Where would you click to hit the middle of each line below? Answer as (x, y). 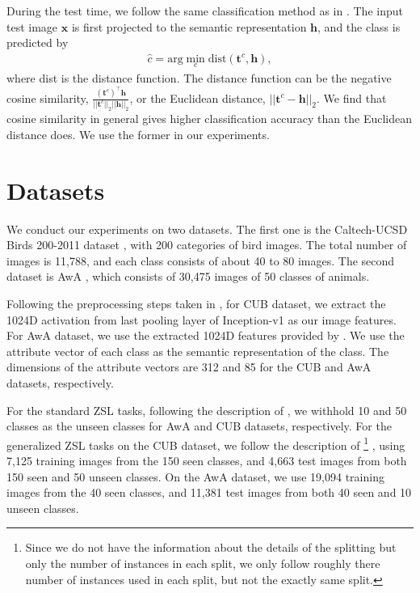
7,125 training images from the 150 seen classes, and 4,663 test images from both (207, 461)
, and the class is (359, 26)
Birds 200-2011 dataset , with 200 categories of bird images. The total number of (207, 245)
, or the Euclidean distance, (197, 97)
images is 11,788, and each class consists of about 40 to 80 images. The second (201, 260)
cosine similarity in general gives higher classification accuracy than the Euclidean (210, 119)
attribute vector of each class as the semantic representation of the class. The (198, 351)
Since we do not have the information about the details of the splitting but (211, 547)
